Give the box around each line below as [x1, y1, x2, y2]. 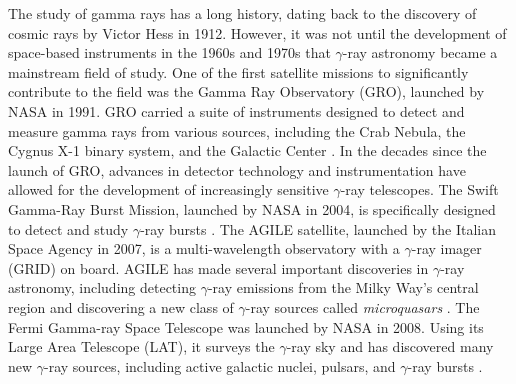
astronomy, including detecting [8, 277, 196, 298]
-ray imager [411, 238, 482, 259]
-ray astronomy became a [342, 42, 498, 63]
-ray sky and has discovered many [286, 336, 494, 357]
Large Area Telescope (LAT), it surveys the [8, 336, 275, 357]
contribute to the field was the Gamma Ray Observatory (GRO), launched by [8, 81, 485, 102]
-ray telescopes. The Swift [340, 179, 499, 200]
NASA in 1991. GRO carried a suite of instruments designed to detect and [8, 100, 465, 121]
